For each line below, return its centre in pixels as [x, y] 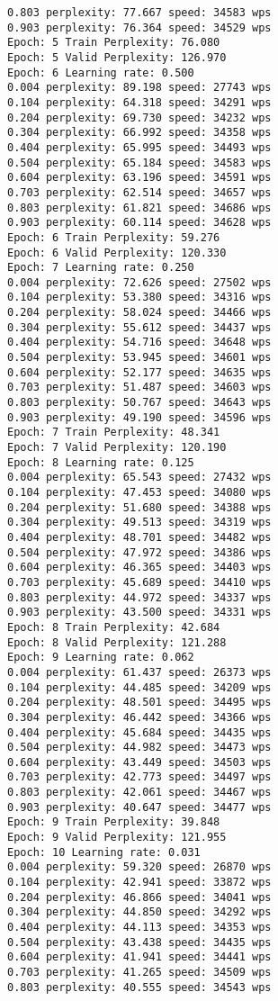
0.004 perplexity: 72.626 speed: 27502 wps [139, 282]
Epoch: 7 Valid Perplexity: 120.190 [117, 448]
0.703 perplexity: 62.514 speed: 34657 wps [139, 192]
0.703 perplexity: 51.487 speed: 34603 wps [139, 388]
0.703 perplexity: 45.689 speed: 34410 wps [139, 582]
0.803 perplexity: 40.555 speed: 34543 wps [139, 987]
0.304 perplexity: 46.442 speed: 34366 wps [139, 717]
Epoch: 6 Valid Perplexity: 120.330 [117, 253]
